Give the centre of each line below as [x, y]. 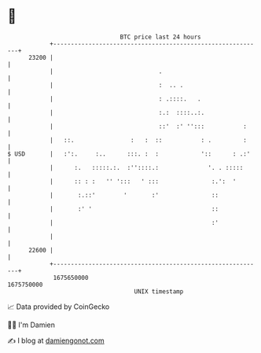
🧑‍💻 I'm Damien [31, 325]
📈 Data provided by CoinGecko [59, 307]
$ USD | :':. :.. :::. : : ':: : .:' [129, 154]
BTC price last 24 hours [160, 37]
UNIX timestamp [159, 291]
